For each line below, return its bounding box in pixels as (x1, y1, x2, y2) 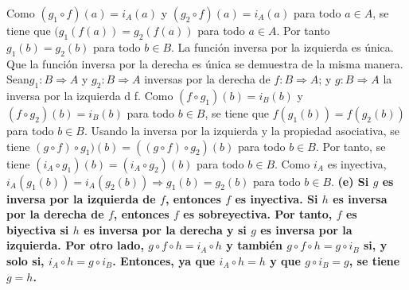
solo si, (6, 252, 45, 269)
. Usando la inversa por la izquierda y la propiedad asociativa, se (84, 122, 399, 138)
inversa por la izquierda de (6, 190, 156, 207)
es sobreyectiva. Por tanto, (183, 206, 333, 222)
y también (226, 237, 282, 253)
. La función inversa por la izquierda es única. (171, 38, 394, 55)
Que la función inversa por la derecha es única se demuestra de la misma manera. (6, 55, 403, 72)
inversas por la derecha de (144, 71, 271, 87)
